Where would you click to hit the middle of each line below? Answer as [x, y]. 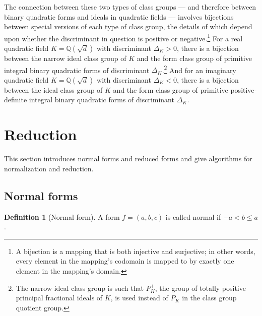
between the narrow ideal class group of [65, 58]
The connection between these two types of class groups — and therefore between [130, 7]
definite [16, 100]
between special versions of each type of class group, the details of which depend [128, 26]
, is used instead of [139, 298]
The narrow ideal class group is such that [80, 288]
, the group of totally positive [200, 288]
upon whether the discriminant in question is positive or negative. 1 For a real [123, 37]
